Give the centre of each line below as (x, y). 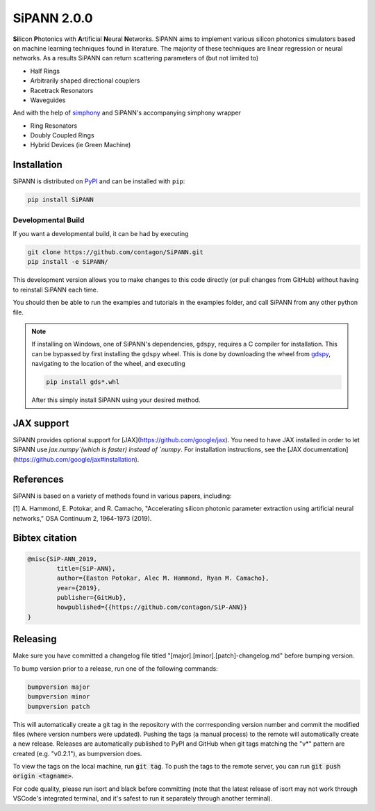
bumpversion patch (59, 706)
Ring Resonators (54, 126)
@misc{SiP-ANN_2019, (62, 559)
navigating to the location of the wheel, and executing (108, 364)
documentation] (326, 450)
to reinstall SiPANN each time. (56, 290)
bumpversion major (59, 687)
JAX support (41, 423)
